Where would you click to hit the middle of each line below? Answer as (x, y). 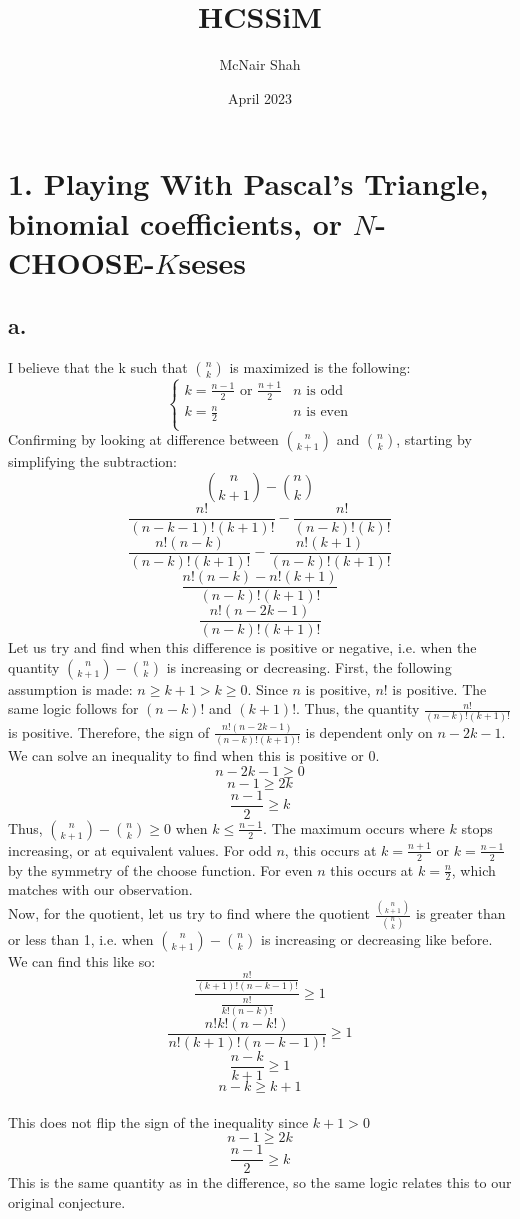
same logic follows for (73, 708)
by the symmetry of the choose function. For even (160, 869)
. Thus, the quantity (358, 708)
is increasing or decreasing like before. (376, 938)
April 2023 (260, 97)
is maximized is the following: (320, 367)
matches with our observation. (100, 889)
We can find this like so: (82, 960)
